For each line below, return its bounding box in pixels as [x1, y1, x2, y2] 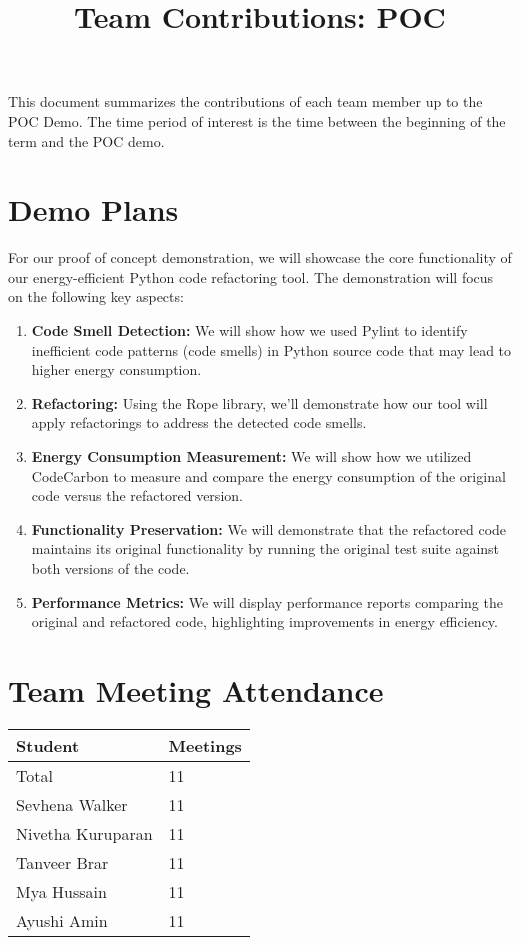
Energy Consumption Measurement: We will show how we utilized [31, 446, 472, 467]
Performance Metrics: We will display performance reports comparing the [31, 591, 503, 612]
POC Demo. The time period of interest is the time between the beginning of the [8, 110, 506, 131]
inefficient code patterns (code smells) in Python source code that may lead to [31, 339, 512, 360]
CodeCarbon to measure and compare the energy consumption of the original [31, 465, 506, 486]
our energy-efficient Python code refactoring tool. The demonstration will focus [8, 266, 494, 287]
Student [16, 733, 80, 757]
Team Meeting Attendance [8, 669, 384, 710]
